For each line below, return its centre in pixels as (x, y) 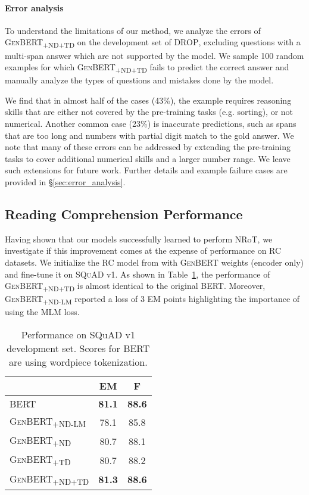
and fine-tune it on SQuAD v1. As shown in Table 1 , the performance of (138, 274)
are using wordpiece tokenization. (78, 362)
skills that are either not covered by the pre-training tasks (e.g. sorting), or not (149, 112)
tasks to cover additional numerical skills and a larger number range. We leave (148, 158)
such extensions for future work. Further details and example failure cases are (146, 170)
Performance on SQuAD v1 (78, 334)
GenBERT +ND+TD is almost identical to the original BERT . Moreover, (135, 286)
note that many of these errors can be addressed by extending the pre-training (148, 147)
